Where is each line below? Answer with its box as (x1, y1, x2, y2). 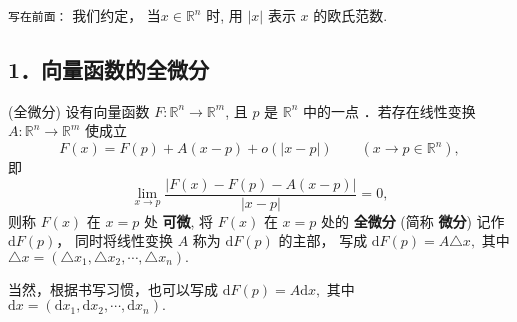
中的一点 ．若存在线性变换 (303, 100, 476, 121)
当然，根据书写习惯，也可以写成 (8, 278, 218, 299)
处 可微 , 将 (143, 210, 214, 231)
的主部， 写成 (278, 230, 368, 251)
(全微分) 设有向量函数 (8, 100, 150, 121)
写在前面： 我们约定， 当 (8, 5, 161, 25)
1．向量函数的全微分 (8, 54, 210, 85)
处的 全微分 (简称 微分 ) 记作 (320, 210, 505, 231)
